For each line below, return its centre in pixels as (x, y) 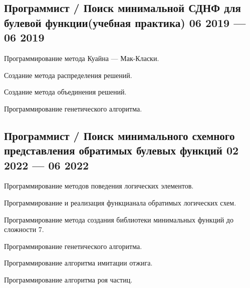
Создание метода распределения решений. (68, 75)
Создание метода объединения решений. (65, 92)
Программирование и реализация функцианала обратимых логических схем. (120, 202)
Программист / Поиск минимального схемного (119, 135)
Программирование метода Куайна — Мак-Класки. (82, 58)
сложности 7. (24, 229)
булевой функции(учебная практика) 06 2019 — (125, 22)
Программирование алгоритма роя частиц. (68, 279)
